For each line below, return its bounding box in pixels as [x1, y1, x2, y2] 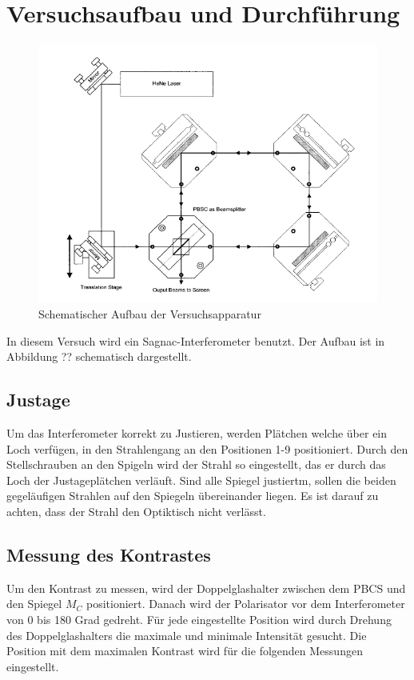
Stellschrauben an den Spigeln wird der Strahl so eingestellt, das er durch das [6, 456, 386, 473]
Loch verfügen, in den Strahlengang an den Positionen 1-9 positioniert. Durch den [6, 440, 408, 457]
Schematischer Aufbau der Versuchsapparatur [38, 306, 261, 322]
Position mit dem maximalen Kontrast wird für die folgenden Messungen [6, 642, 363, 659]
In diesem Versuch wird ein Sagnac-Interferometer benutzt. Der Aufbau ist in [6, 332, 385, 349]
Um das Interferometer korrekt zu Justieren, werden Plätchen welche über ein [6, 425, 388, 442]
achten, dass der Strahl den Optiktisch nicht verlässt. [6, 502, 266, 519]
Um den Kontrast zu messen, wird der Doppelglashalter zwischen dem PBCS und [6, 579, 406, 596]
